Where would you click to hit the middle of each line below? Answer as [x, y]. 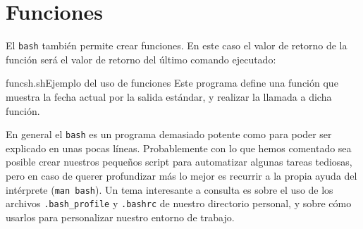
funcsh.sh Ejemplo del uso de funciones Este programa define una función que [172, 83]
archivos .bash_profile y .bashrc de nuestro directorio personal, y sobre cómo [179, 203]
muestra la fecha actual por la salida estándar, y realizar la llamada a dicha [169, 96]
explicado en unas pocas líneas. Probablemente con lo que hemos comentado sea [179, 148]
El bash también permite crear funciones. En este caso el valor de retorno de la [177, 45]
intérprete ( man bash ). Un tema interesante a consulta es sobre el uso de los [170, 189]
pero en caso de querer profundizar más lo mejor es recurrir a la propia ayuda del [181, 175]
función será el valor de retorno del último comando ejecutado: [141, 59]
